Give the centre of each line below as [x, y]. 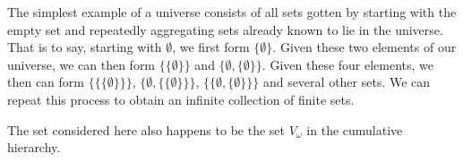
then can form [46, 82]
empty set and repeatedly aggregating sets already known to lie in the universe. [225, 29]
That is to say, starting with [85, 47]
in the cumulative [355, 129]
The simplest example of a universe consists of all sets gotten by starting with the [232, 12]
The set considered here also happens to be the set [146, 129]
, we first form [211, 47]
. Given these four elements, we [348, 64]
